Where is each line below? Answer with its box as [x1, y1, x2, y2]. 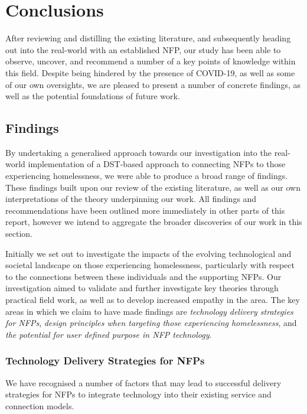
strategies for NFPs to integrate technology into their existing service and [5, 388, 272, 400]
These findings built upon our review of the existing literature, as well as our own [5, 181, 301, 193]
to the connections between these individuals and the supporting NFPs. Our [5, 270, 282, 282]
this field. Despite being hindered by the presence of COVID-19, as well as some [5, 66, 295, 79]
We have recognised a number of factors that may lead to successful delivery [5, 376, 282, 389]
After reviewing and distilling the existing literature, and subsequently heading [5, 32, 291, 44]
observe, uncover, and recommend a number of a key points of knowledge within [5, 55, 296, 67]
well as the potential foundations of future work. [5, 90, 180, 102]
